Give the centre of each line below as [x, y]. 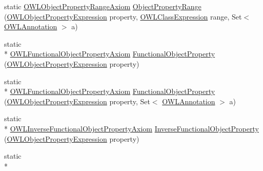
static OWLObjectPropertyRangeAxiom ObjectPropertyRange [103, 6]
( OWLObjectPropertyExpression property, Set [77, 101]
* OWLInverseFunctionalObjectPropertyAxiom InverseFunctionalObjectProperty [131, 128]
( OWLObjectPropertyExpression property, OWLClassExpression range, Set [123, 16]
